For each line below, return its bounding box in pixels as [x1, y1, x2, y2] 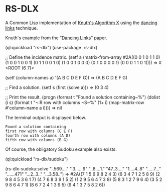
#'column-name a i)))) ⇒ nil [5, 105, 62, 111]
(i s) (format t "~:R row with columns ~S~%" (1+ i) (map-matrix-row [5, 99, 144, 106]
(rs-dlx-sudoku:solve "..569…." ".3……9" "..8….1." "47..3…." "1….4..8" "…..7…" [5, 165, 161, 171]
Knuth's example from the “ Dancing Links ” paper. [5, 35, 107, 41]
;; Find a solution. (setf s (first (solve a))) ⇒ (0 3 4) [5, 84, 109, 90]
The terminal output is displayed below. [5, 114, 86, 121]
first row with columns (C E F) [5, 129, 73, 134]
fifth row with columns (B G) [5, 137, 69, 142]
